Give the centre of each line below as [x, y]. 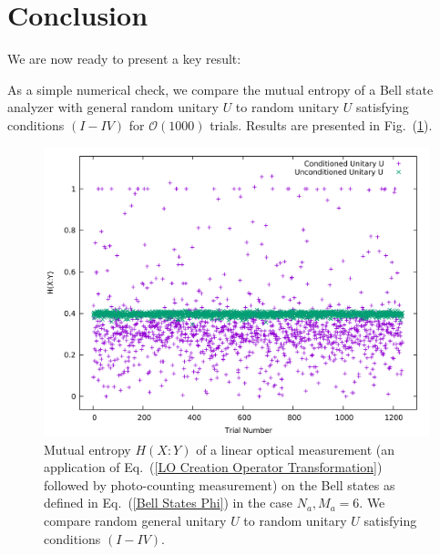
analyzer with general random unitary [113, 107]
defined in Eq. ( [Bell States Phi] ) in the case [168, 503]
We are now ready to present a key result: [124, 59]
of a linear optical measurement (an [296, 449]
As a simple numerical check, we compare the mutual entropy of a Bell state [220, 89]
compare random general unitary [135, 521]
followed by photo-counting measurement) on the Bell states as [220, 484]
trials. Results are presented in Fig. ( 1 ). [321, 124]
